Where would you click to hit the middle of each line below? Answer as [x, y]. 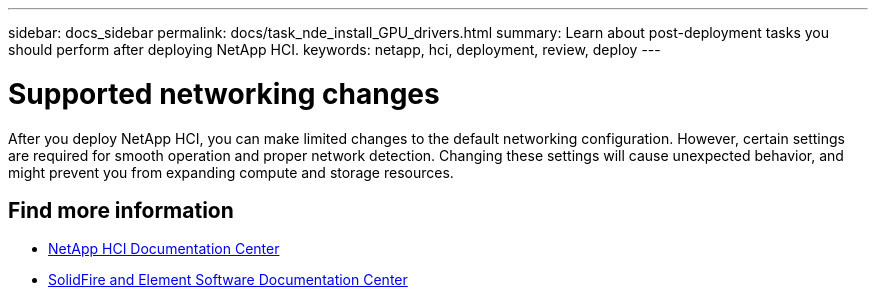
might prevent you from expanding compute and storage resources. [231, 172]
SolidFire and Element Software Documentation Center [228, 280]
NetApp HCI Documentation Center [164, 249]
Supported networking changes [224, 93]
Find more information [121, 210]
